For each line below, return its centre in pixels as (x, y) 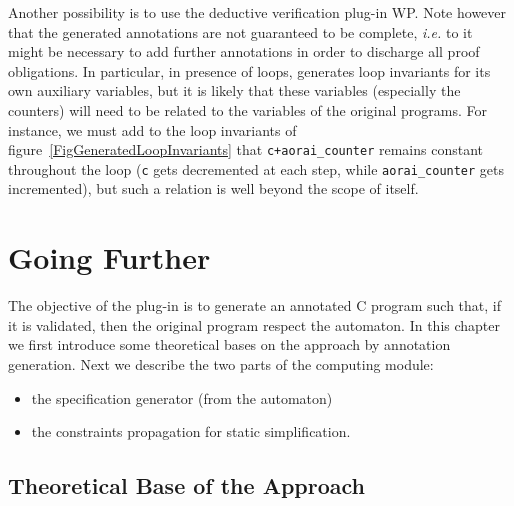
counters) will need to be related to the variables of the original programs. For (248, 109)
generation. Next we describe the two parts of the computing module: (221, 363)
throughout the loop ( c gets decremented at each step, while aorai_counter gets (256, 168)
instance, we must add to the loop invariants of (152, 129)
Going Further (109, 257)
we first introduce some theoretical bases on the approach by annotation (229, 344)
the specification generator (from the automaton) (182, 397)
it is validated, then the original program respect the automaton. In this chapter (254, 324)
